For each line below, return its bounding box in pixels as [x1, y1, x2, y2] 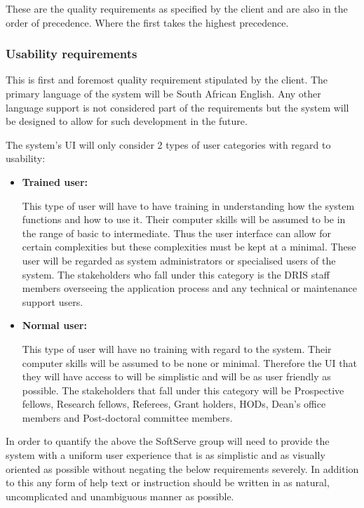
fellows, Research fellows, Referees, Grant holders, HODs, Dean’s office [22, 396, 326, 411]
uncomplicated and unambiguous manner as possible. [6, 488, 234, 503]
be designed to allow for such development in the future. [6, 114, 248, 128]
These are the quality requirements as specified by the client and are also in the [6, 1, 348, 15]
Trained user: [22, 174, 88, 189]
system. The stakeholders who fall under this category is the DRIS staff [22, 267, 330, 281]
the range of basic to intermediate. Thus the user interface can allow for [22, 225, 332, 240]
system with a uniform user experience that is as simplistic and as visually [6, 448, 325, 462]
